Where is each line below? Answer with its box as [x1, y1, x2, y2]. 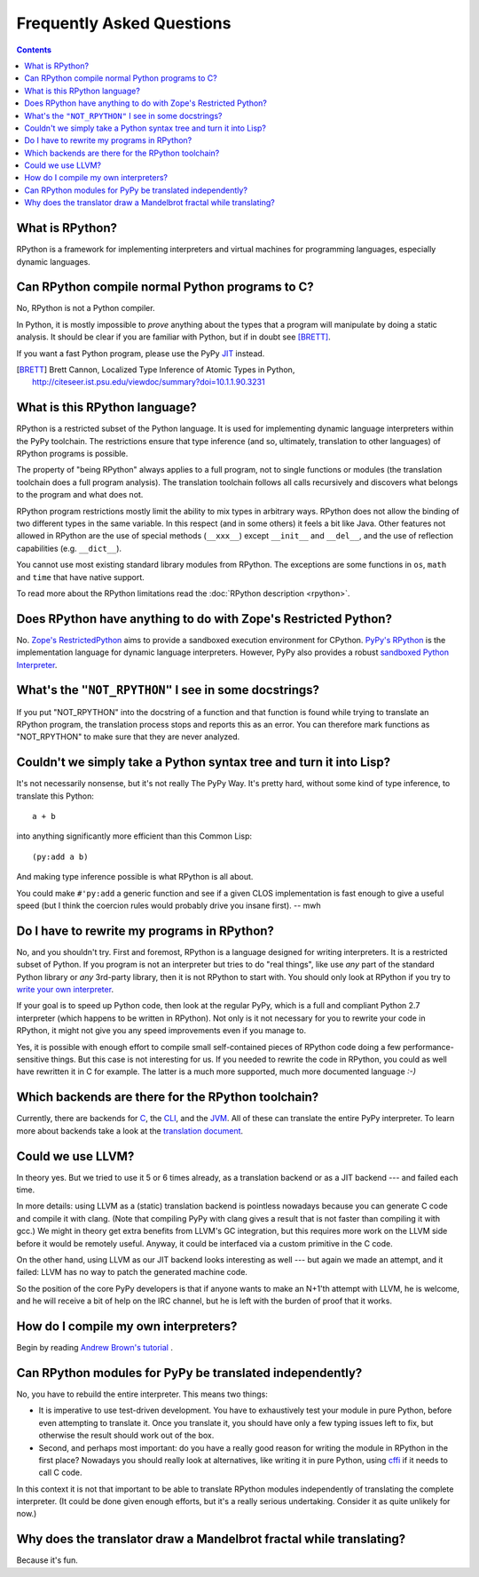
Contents [16, 44, 52, 55]
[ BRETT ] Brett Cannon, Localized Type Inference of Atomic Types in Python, [16, 364, 295, 375]
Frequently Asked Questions [16, 13, 232, 33]
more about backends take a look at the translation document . [16, 1125, 244, 1136]
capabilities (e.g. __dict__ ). [16, 543, 122, 554]
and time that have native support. [16, 571, 145, 582]
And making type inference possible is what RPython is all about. [16, 872, 254, 882]
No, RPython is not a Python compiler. [16, 303, 155, 314]
